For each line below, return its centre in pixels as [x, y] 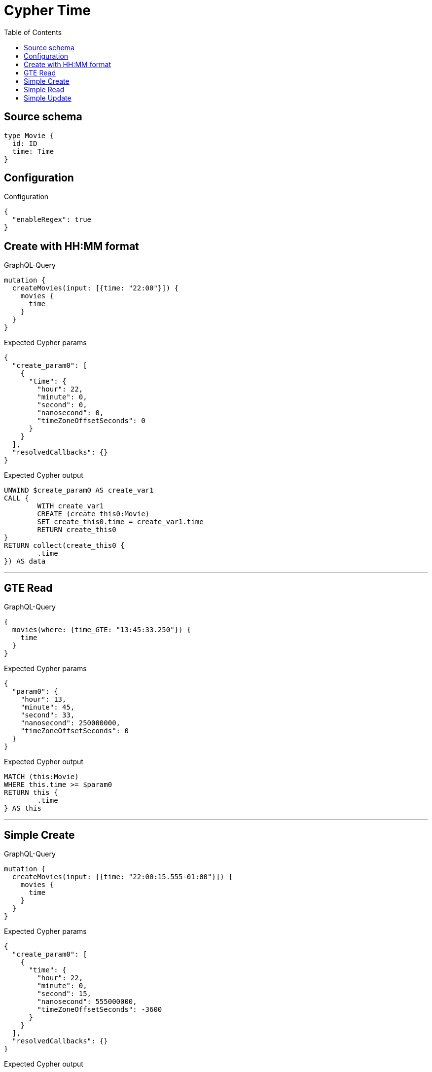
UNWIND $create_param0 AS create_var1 [79, 490]
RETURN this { [31, 793]
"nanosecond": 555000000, [87, 1001]
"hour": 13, [43, 699]
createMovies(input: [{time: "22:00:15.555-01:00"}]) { [122, 876]
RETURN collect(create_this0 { [64, 546]
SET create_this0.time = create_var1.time [120, 522]
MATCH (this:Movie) [41, 777]
